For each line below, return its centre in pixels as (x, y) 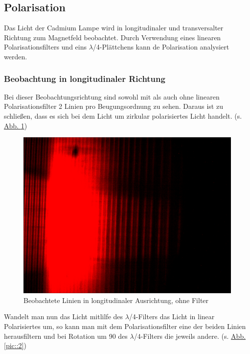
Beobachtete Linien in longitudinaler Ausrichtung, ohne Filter (116, 300)
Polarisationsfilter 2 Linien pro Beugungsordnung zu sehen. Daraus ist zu (114, 106)
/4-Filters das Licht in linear (172, 316)
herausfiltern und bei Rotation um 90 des (66, 336)
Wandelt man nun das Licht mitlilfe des (64, 316)
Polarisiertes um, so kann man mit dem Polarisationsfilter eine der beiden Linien (125, 326)
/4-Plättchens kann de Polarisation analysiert (161, 47)
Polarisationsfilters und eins (45, 47)
